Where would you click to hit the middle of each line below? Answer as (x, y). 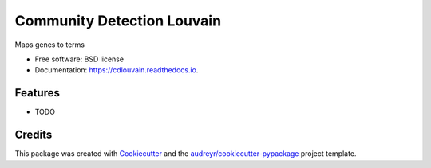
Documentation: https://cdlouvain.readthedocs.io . (117, 70)
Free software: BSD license (79, 59)
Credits (34, 135)
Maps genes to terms (50, 45)
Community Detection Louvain (118, 21)
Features (37, 93)
